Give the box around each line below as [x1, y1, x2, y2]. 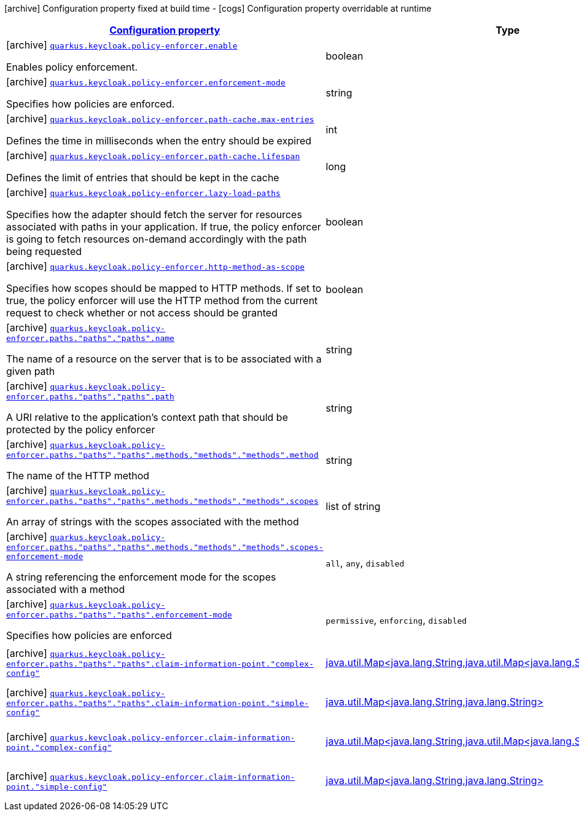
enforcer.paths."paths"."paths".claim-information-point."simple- [6, 699, 309, 708]
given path [6, 365, 55, 377]
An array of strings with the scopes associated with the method [6, 516, 299, 528]
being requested [6, 245, 82, 257]
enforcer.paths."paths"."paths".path [6, 392, 174, 401]
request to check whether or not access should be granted [6, 307, 278, 319]
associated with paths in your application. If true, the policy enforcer [6, 221, 321, 233]
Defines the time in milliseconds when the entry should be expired [6, 135, 312, 147]
